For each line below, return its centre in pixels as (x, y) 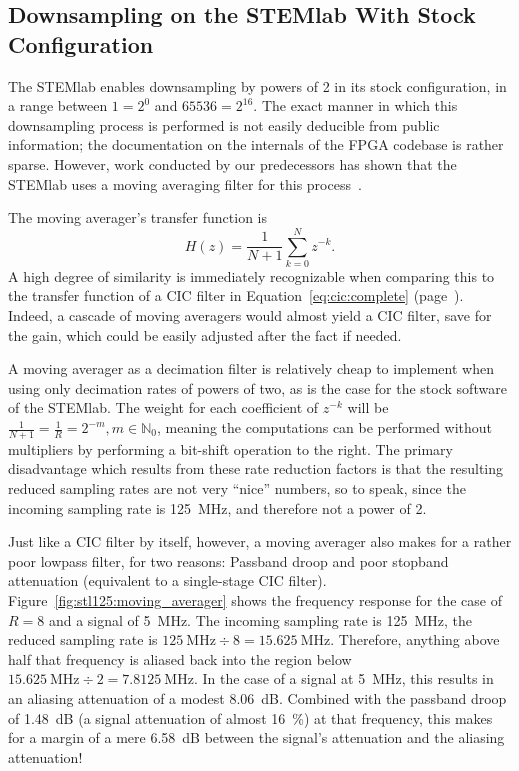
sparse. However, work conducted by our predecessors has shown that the (232, 163)
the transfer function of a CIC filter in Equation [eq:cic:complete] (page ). (236, 295)
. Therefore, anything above (415, 639)
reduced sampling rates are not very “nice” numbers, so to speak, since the (237, 488)
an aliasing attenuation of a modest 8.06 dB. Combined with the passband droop (257, 697)
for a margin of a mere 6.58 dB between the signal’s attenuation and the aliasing (256, 737)
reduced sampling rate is (83, 639)
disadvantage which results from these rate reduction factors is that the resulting (256, 468)
